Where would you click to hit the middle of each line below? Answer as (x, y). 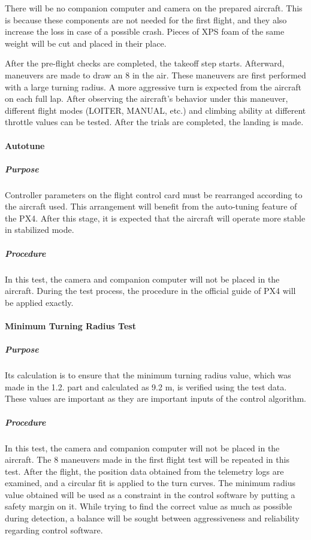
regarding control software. (54, 530)
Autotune (25, 145)
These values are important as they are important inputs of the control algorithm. (155, 398)
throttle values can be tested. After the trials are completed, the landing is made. (154, 122)
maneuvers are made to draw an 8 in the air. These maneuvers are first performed (155, 75)
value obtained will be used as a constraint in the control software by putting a (150, 494)
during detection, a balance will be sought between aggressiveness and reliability (152, 518)
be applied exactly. (39, 302)
